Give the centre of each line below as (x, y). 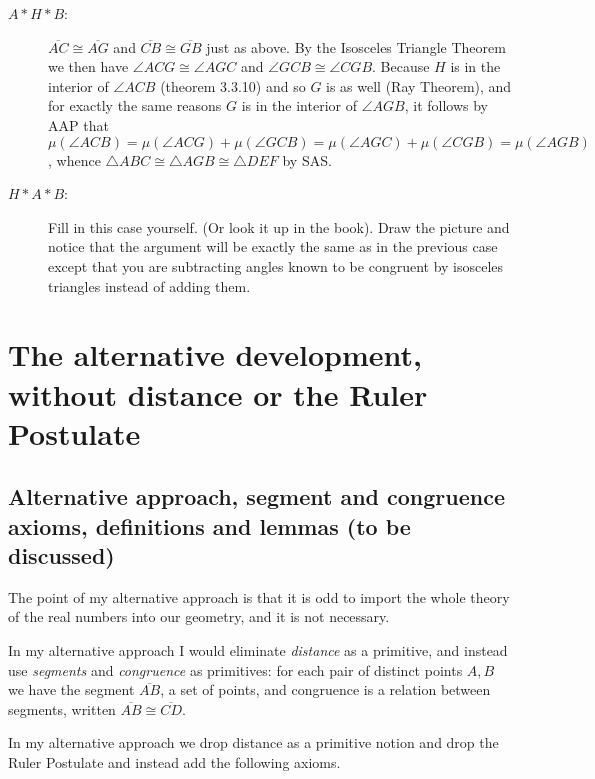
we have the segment (71, 689)
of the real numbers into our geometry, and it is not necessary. (199, 616)
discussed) (61, 555)
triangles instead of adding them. (149, 285)
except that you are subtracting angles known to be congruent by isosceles (276, 265)
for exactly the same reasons (135, 105)
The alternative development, (215, 354)
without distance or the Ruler (218, 393)
